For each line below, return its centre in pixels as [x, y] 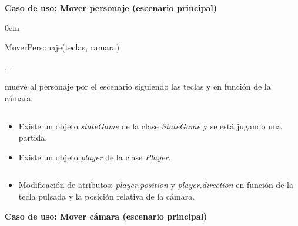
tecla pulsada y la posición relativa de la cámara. [107, 196]
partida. [33, 137]
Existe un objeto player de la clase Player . [95, 157]
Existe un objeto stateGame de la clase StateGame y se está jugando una [150, 126]
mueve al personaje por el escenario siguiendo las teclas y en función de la [138, 86]
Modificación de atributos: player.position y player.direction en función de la [156, 185]
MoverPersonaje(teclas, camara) [62, 47]
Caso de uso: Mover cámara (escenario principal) [106, 216]
